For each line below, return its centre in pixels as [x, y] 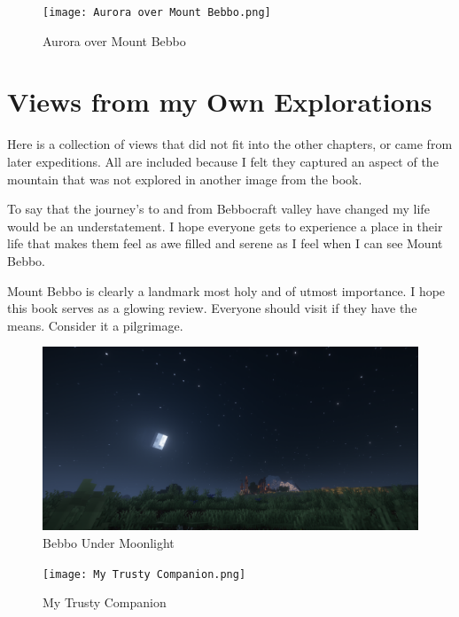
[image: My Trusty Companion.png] [144, 574]
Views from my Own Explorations [220, 102]
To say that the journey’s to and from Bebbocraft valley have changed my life [218, 209]
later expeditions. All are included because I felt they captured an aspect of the [223, 161]
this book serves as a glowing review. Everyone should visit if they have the [212, 308]
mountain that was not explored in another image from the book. [185, 179]
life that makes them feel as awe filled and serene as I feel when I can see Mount [225, 243]
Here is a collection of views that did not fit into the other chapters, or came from [230, 144]
